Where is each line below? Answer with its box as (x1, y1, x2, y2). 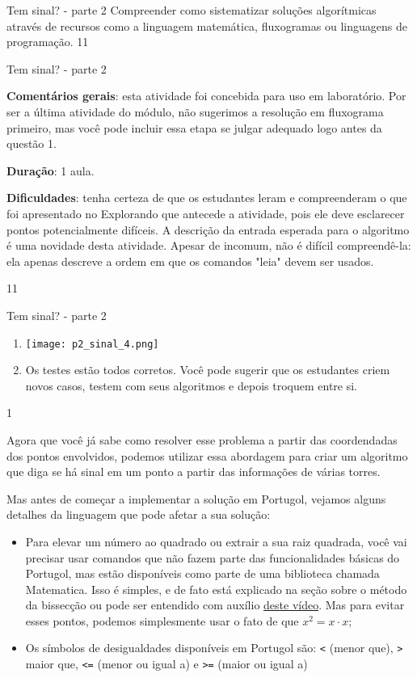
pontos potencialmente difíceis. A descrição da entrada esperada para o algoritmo (6, 221, 410, 238)
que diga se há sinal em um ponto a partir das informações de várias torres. (6, 463, 381, 480)
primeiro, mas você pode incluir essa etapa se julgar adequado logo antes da (6, 119, 382, 136)
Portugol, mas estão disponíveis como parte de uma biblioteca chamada (25, 565, 380, 582)
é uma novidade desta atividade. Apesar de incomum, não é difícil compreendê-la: (6, 237, 411, 254)
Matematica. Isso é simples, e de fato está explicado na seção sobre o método (25, 580, 407, 597)
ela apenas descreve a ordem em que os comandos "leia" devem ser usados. (6, 252, 374, 269)
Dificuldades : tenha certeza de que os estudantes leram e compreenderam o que (6, 189, 407, 206)
